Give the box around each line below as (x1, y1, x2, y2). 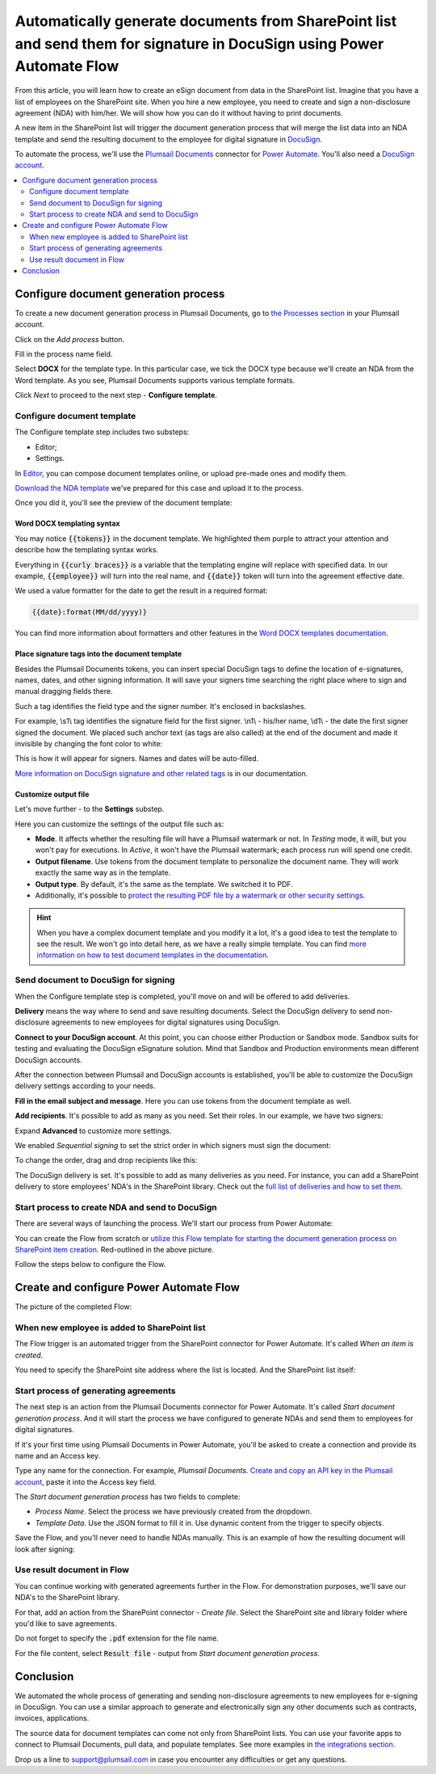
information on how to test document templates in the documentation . (36, 950, 270, 960)
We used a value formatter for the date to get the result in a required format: (15, 586, 268, 596)
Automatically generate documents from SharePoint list (15, 12, 397, 30)
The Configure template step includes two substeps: (15, 427, 190, 437)
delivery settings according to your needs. (15, 1081, 156, 1091)
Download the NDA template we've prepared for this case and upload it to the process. (15, 483, 304, 492)
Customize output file (15, 789, 90, 799)
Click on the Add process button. (15, 334, 125, 344)
